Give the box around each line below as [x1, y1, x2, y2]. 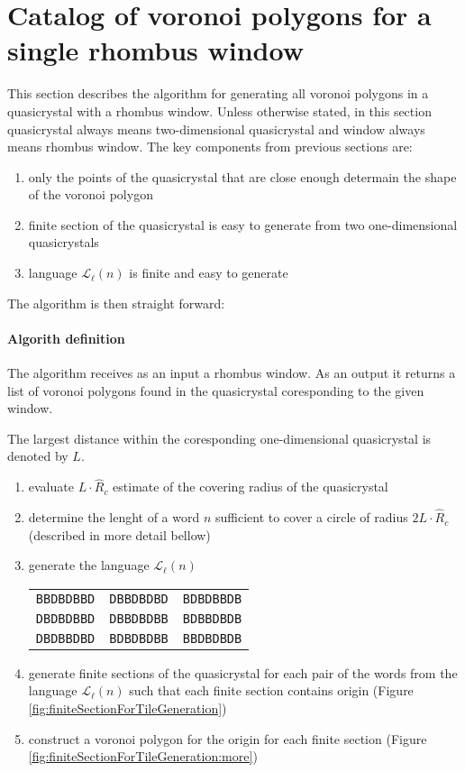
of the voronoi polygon [28, 185, 153, 204]
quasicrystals [28, 233, 99, 252]
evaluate [28, 477, 74, 496]
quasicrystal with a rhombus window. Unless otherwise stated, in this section [7, 101, 432, 120]
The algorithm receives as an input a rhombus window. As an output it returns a [7, 363, 456, 382]
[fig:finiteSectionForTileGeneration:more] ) [28, 747, 258, 766]
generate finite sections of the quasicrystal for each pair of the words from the [28, 663, 458, 682]
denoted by [7, 446, 68, 465]
